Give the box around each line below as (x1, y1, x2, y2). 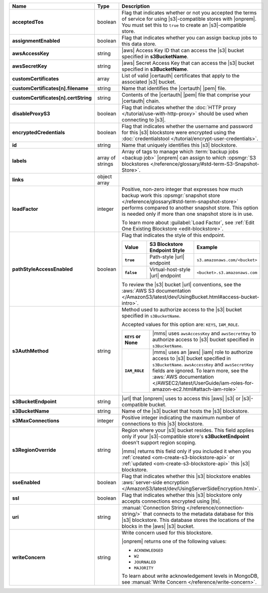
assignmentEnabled (12, 38, 60, 44)
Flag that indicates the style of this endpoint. (121, 232, 226, 238)
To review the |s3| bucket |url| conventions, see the (121, 281, 241, 288)
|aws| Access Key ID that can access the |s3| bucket (121, 47, 244, 54)
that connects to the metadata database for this (143, 511, 254, 517)
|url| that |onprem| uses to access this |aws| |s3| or (121, 395, 241, 402)
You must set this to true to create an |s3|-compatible (121, 22, 247, 28)
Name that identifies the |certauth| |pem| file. (121, 85, 227, 91)
